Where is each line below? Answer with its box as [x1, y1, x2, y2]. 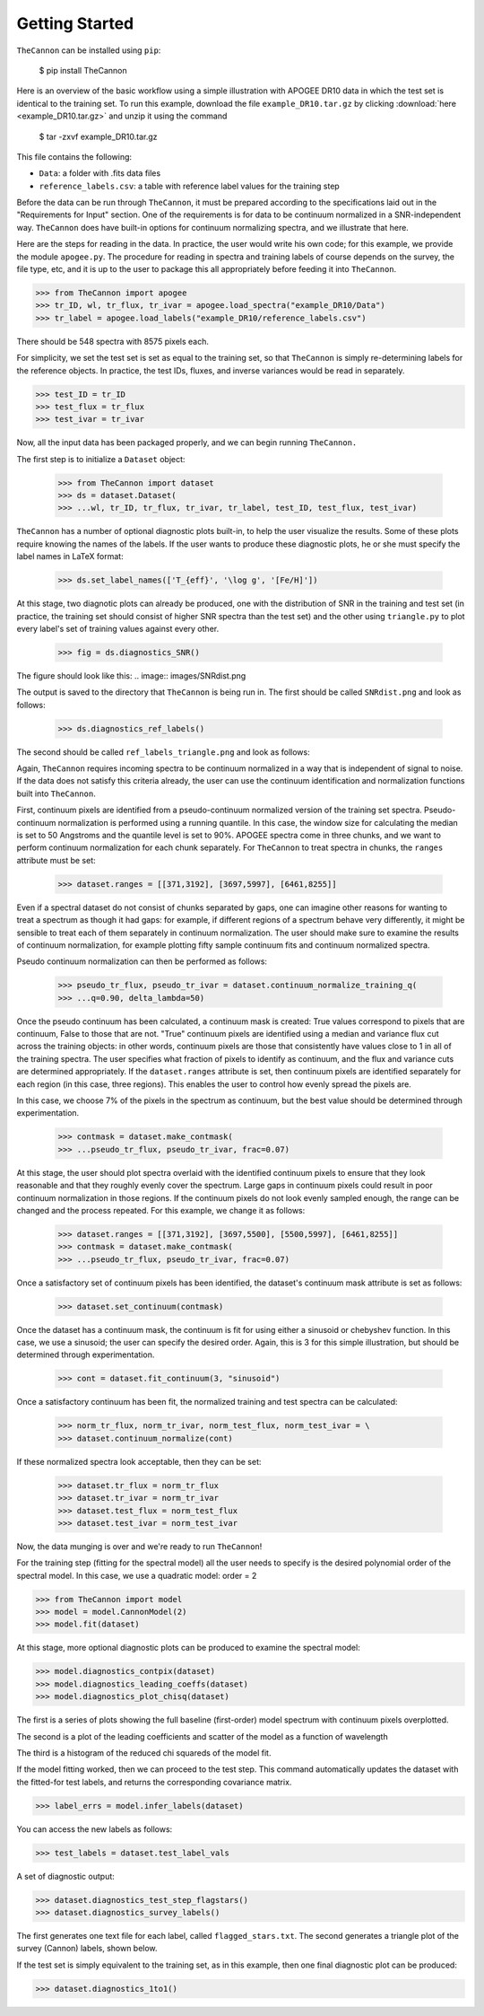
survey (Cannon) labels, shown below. [16, 1943, 158, 1954]
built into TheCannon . [16, 788, 96, 799]
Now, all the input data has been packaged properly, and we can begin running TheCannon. [16, 437, 358, 448]
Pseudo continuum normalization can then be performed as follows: [16, 956, 268, 967]
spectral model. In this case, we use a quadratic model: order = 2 [16, 1570, 257, 1581]
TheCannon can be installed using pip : [16, 45, 161, 56]
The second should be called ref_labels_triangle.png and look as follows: [16, 746, 310, 758]
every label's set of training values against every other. [16, 623, 220, 634]
